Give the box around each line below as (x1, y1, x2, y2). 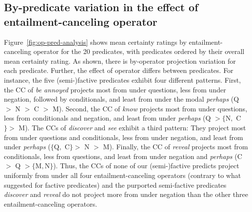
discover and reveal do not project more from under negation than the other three (4, 189, 248, 199)
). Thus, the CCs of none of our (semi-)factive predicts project (53, 160, 239, 171)
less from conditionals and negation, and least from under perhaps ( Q (4, 113, 211, 123)
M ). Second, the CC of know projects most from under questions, (52, 103, 248, 113)
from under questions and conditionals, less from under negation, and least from (4, 132, 243, 142)
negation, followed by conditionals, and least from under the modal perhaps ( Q (4, 94, 239, 104)
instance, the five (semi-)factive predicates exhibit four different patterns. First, (4, 74, 241, 85)
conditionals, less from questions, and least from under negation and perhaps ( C (4, 151, 242, 161)
